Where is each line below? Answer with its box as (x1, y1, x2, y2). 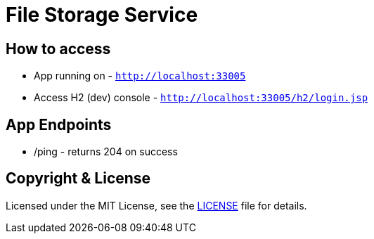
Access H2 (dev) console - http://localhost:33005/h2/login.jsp (34, 91, 368, 104)
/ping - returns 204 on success (34, 146, 178, 158)
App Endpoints (6, 115, 112, 134)
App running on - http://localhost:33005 (34, 70, 246, 82)
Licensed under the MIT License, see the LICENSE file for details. (6, 199, 307, 212)
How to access (6, 39, 111, 58)
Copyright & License (6, 169, 151, 188)
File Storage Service (6, 3, 198, 27)
